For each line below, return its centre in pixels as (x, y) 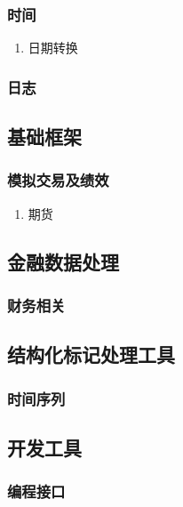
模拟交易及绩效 (58, 180)
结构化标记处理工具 (91, 354)
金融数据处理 (63, 261)
